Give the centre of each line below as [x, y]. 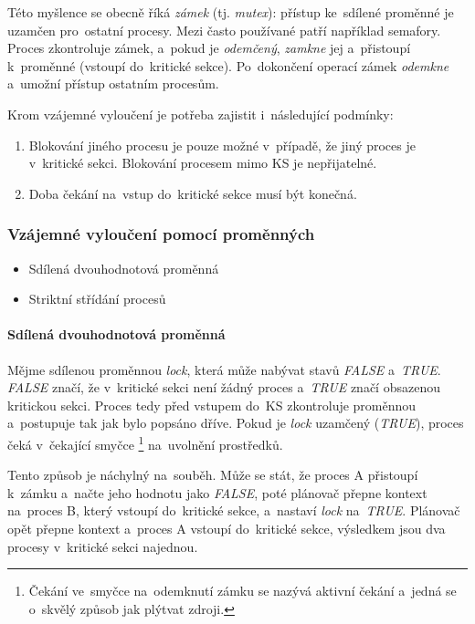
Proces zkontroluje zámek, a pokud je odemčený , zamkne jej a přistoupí [209, 48]
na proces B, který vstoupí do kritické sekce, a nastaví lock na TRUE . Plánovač [234, 510]
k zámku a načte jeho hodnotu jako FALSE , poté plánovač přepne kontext [217, 492]
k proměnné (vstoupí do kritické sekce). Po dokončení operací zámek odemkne [228, 65]
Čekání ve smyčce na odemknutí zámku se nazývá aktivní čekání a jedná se [243, 591]
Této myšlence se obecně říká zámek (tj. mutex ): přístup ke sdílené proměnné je [231, 12]
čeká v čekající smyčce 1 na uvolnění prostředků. [145, 442]
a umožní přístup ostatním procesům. [113, 83]
